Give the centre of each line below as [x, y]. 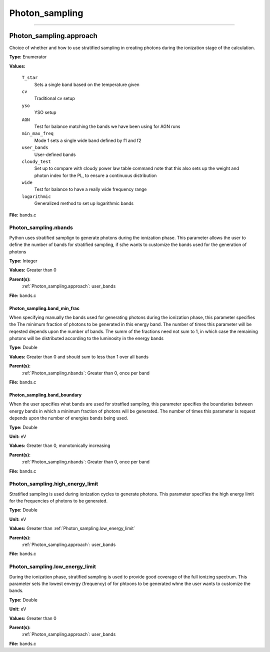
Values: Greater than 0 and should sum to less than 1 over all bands [79, 356]
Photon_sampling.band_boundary [45, 395]
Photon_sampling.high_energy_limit [54, 484]
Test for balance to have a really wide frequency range [90, 189]
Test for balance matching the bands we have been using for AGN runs [107, 126]
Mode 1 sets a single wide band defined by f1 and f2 [88, 140]
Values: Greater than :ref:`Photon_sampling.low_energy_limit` [72, 528]
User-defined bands [55, 154]
